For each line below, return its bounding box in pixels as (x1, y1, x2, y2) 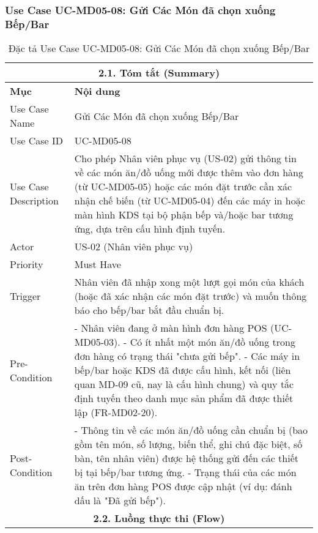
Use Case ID (10, 133, 64, 148)
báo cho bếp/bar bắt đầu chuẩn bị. (74, 303, 224, 318)
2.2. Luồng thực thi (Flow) (93, 511, 225, 526)
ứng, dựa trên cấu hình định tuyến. (74, 222, 226, 236)
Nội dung (74, 84, 120, 99)
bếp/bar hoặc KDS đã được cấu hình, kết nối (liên (74, 363, 291, 378)
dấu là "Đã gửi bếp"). (74, 493, 166, 508)
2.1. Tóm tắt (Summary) (98, 65, 220, 80)
